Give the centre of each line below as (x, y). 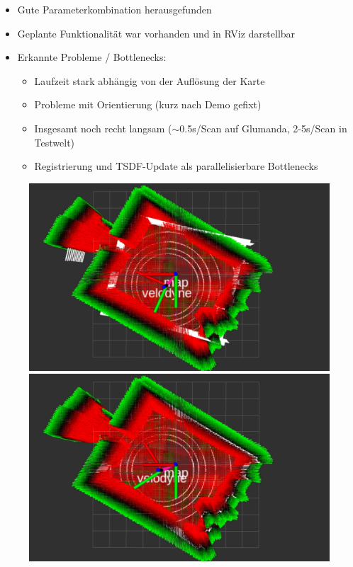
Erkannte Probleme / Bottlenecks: (92, 57)
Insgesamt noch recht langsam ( (103, 128)
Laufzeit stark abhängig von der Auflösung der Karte (150, 80)
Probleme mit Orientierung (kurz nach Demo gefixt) (148, 104)
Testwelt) (55, 142)
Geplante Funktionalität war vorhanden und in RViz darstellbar (156, 33)
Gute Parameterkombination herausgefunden (114, 9)
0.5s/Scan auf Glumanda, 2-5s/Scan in (263, 128)
